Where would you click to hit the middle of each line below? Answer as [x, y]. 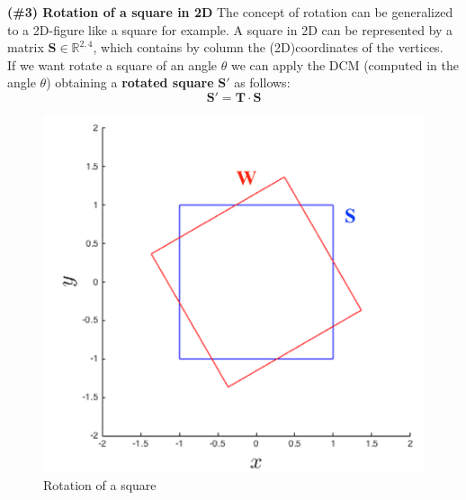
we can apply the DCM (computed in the [345, 64]
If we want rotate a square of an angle [112, 64]
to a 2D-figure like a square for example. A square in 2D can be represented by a [230, 29]
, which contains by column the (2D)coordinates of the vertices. [268, 47]
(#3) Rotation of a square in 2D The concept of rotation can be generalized [230, 12]
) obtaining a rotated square [130, 82]
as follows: [262, 82]
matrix [26, 47]
